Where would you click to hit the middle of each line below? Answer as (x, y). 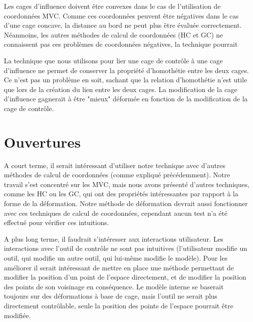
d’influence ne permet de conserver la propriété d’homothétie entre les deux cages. (126, 70)
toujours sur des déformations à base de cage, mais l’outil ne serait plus (111, 296)
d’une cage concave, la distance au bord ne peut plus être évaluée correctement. (123, 25)
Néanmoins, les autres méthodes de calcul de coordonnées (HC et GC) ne (114, 34)
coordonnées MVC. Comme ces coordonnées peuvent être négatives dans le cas (121, 15)
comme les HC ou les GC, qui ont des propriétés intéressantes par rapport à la (121, 194)
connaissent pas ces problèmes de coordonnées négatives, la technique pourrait (121, 44)
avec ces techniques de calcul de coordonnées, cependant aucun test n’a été (116, 213)
